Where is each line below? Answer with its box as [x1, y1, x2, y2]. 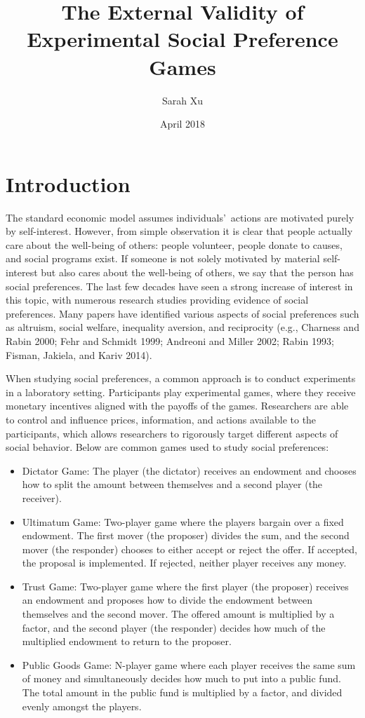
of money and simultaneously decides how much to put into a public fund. [22, 671, 341, 686]
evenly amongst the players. [22, 698, 142, 713]
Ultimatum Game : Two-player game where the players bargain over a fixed [22, 514, 344, 529]
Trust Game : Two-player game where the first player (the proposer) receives [22, 578, 349, 593]
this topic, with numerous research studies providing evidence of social [6, 292, 309, 307]
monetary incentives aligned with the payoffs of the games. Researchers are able [6, 398, 349, 413]
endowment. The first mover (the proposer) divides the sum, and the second [22, 528, 350, 543]
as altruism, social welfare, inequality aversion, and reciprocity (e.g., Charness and [6, 320, 359, 334]
